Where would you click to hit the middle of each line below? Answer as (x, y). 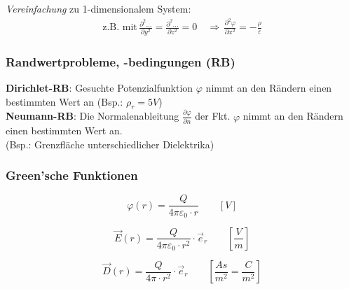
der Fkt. (213, 116)
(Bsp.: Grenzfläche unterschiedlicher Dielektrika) (110, 144)
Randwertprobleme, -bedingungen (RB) (121, 61)
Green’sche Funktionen (72, 175)
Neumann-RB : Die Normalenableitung (93, 116)
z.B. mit (120, 28)
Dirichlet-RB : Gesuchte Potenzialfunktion (100, 88)
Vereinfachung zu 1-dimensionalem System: (98, 8)
